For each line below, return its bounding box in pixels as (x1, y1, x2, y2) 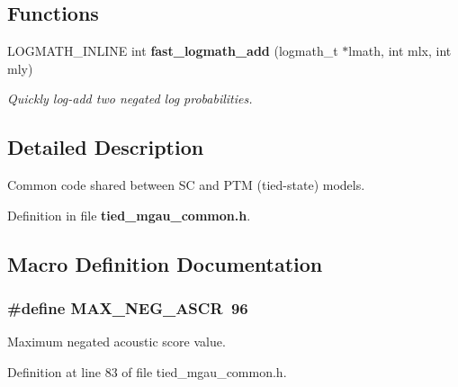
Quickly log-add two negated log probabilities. (7, 89, 253, 108)
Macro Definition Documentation (7, 249, 323, 277)
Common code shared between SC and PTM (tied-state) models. (7, 175, 365, 194)
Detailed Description (7, 133, 204, 161)
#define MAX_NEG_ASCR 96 (7, 297, 248, 319)
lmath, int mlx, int (348, 41, 452, 60)
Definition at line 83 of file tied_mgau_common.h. (7, 362, 287, 381)
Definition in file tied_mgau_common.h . (7, 205, 251, 224)
